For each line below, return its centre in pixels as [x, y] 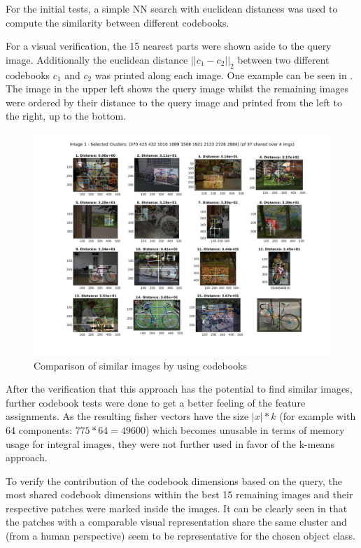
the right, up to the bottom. [66, 116]
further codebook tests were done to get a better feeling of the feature [156, 402]
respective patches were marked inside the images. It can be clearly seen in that [177, 508]
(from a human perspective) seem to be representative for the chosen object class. [180, 536]
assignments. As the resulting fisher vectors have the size [127, 416]
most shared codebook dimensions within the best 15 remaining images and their [179, 494]
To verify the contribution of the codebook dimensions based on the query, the [174, 480]
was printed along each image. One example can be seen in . [224, 75]
